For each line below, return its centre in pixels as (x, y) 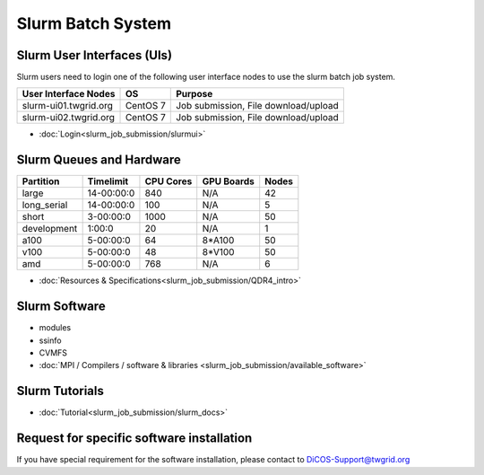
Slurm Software (61, 307)
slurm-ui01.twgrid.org (68, 106)
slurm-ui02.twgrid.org (69, 118)
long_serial (45, 205)
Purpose (194, 94)
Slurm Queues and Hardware (99, 160)
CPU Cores (169, 181)
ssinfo (50, 340)
